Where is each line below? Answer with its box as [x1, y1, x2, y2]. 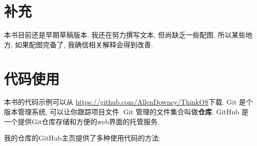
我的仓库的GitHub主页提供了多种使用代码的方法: [4, 133, 161, 143]
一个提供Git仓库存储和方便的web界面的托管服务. [4, 116, 159, 126]
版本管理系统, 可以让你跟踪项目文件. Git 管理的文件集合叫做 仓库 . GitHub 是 [4, 107, 249, 117]
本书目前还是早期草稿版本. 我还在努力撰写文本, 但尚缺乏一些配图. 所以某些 [4, 30, 246, 40]
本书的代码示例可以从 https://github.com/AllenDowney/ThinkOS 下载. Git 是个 [4, 97, 253, 107]
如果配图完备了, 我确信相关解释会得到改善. [15, 39, 153, 49]
